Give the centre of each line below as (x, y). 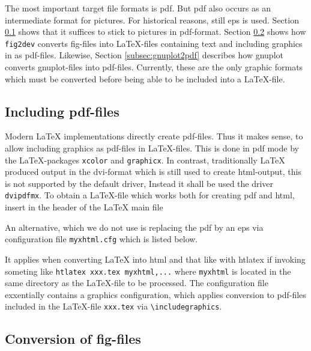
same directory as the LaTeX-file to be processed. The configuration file (137, 283)
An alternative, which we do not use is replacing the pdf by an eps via (134, 227)
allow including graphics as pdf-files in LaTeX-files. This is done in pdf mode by (152, 148)
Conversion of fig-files (73, 339)
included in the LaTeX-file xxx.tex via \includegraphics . (113, 306)
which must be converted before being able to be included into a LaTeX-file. (145, 78)
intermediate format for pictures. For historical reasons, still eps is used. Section (152, 20)
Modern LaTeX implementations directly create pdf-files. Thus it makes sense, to (154, 136)
